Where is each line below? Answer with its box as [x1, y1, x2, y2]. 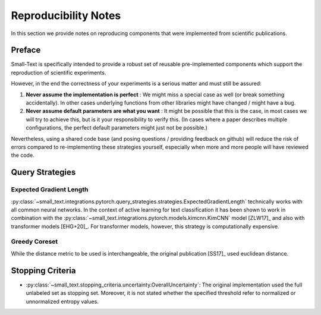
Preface [11, 45, 41, 55]
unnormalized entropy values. [26, 298, 99, 305]
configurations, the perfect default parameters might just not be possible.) [26, 124, 208, 131]
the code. [11, 152, 35, 159]
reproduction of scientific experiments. [11, 69, 106, 76]
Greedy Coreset [11, 238, 58, 246]
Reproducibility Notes [11, 9, 121, 22]
